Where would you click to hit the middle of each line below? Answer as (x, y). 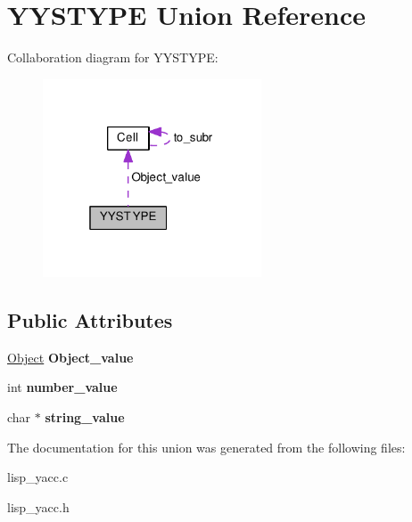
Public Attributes (90, 320)
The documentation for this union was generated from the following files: (206, 447)
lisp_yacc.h (38, 506)
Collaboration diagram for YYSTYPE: (113, 57)
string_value (85, 417)
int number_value (62, 387)
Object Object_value (70, 357)
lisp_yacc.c (38, 477)
